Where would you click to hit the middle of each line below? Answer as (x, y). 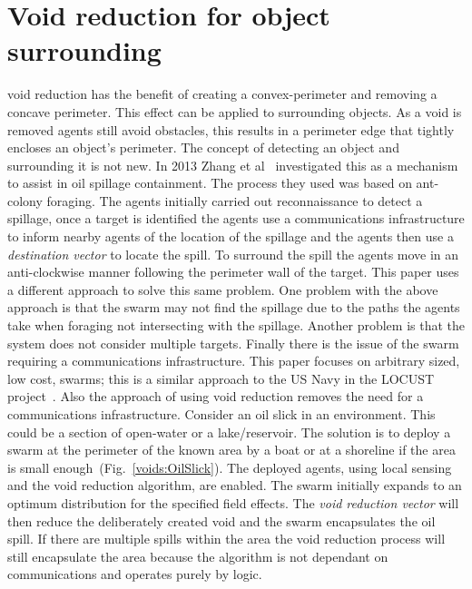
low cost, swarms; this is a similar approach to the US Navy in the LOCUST (221, 378)
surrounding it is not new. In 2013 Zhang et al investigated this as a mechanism (233, 165)
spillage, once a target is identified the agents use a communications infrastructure (236, 218)
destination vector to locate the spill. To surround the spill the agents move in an (233, 254)
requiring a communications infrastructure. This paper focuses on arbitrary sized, (234, 361)
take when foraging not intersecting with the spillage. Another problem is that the (236, 325)
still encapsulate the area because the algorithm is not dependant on (198, 556)
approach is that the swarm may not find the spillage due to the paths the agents (234, 307)
